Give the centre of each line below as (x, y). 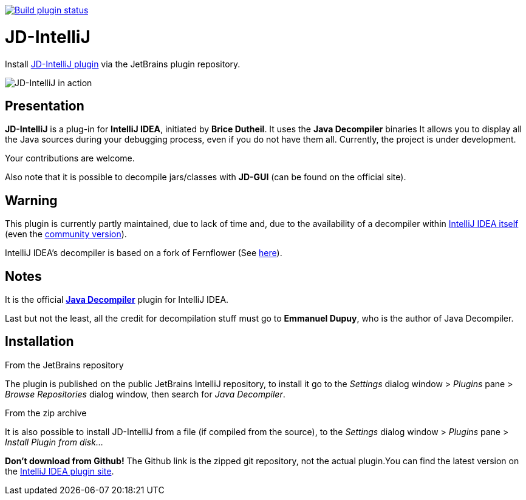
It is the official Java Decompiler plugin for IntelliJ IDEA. (117, 300)
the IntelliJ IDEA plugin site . (60, 471)
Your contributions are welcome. (70, 158)
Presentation (45, 106)
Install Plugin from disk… (54, 442)
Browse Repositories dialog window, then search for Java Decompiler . (145, 394)
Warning (31, 200)
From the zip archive (46, 413)
